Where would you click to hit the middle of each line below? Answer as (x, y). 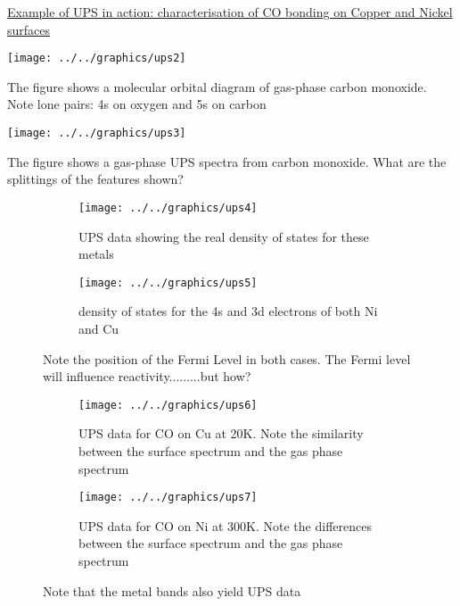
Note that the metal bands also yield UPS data (172, 590)
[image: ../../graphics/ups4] (168, 208)
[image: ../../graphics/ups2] (97, 58)
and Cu (99, 328)
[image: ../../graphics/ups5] (168, 282)
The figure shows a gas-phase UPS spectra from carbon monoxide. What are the (227, 161)
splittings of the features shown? (95, 179)
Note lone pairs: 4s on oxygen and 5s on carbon (137, 104)
